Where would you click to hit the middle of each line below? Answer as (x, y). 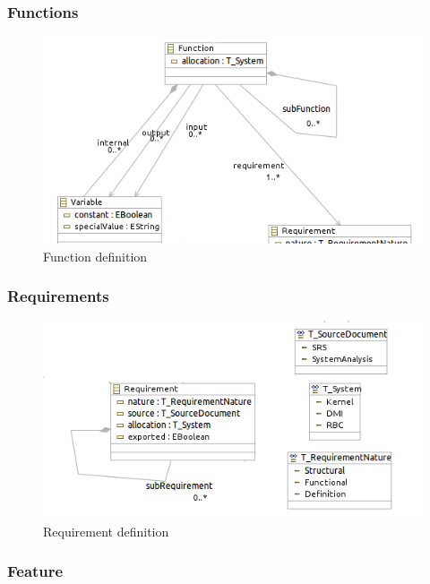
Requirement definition (106, 531)
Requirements (58, 296)
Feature (35, 571)
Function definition (95, 256)
